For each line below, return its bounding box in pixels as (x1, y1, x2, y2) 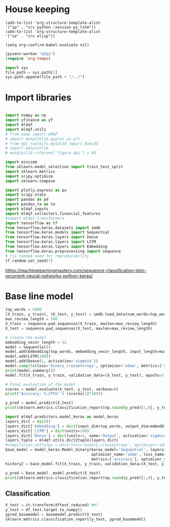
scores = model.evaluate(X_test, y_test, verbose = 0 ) (5, 386, 119, 392)
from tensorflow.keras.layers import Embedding (5, 244, 108, 249)
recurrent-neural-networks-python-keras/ (5, 272, 93, 279)
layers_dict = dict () (5, 419, 51, 424)
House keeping (5, 4, 70, 15)
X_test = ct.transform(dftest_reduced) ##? (5, 503, 99, 508)
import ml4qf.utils (5, 127, 47, 132)
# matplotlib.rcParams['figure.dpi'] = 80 (5, 150, 96, 155)
